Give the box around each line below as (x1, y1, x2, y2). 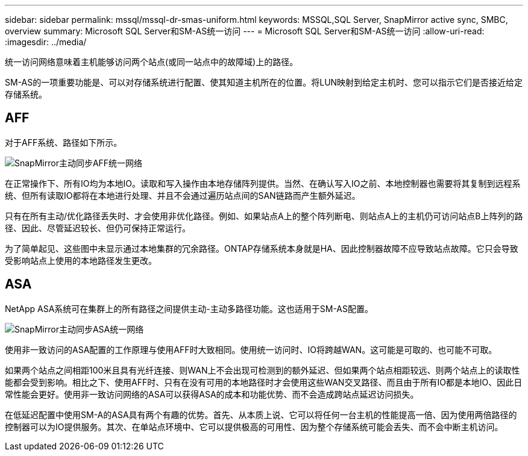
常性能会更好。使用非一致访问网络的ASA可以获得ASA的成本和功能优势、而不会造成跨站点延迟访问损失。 (5, 389, 419, 399)
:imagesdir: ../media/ (5, 37, 87, 47)
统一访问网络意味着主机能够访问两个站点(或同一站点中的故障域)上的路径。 (5, 57, 298, 67)
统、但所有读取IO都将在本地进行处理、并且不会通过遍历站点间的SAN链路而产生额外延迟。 (5, 190, 360, 201)
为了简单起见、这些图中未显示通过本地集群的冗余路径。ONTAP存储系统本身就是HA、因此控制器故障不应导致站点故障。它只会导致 (5, 243, 518, 254)
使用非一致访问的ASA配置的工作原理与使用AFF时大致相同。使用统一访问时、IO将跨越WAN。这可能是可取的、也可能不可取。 (5, 344, 497, 355)
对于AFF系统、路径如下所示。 (5, 137, 122, 148)
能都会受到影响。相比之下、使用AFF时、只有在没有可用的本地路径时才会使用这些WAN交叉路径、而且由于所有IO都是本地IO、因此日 (5, 376, 523, 387)
